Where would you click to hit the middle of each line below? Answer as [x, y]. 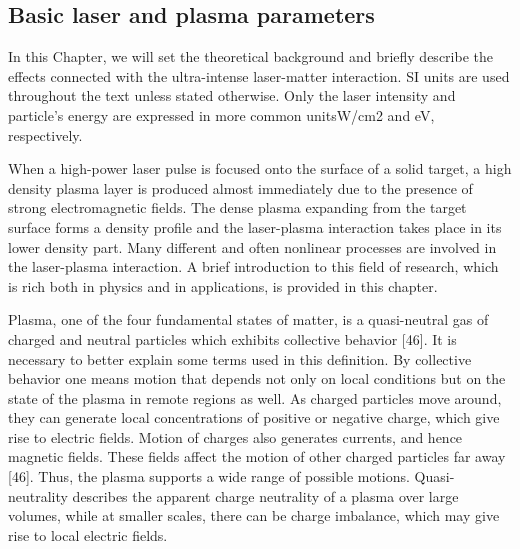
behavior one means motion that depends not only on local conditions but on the [257, 378]
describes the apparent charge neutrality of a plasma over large [265, 495]
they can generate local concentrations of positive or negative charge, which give [254, 417]
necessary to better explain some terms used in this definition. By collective [240, 358]
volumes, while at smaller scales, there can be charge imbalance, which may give [254, 515]
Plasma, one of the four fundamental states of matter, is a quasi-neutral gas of [248, 319]
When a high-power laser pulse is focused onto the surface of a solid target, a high [260, 168]
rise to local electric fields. [88, 534]
